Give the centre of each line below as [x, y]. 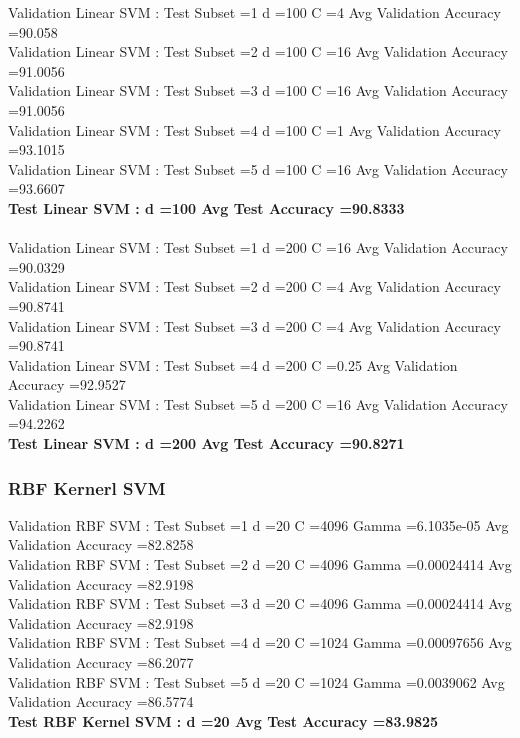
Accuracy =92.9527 [67, 384]
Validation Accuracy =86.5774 [101, 701]
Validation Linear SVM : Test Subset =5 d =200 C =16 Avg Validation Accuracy [258, 403]
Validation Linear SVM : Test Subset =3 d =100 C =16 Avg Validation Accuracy [258, 90]
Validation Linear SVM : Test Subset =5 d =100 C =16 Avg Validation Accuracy [258, 168]
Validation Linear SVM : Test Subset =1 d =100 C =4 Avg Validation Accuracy [254, 12]
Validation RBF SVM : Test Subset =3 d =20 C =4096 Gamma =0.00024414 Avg [260, 603]
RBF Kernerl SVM [87, 487]
